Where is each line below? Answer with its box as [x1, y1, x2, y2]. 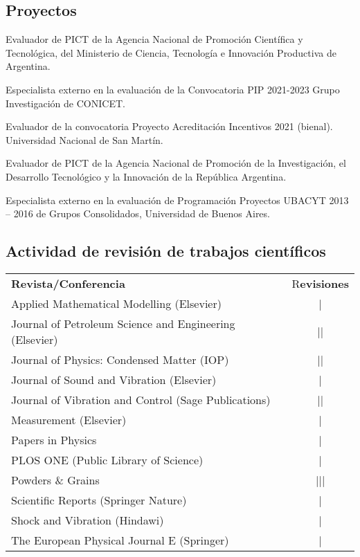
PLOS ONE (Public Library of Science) [11, 451, 204, 468]
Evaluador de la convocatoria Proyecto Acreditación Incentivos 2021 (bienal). [6, 119, 333, 134]
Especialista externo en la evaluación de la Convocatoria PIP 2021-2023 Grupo [6, 82, 340, 96]
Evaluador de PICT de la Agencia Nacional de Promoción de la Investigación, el [6, 156, 346, 170]
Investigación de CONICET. [6, 95, 125, 110]
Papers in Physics [11, 431, 97, 448]
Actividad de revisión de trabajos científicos [6, 240, 326, 262]
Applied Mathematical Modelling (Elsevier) [11, 295, 222, 311]
